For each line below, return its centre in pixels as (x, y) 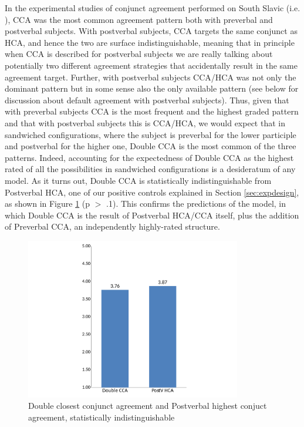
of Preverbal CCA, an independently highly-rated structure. (112, 226)
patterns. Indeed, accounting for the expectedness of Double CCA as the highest (149, 157)
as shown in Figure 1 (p (48, 204)
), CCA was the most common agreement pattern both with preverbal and (139, 19)
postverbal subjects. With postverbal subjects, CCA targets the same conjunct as (151, 31)
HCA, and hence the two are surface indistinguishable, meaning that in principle (150, 42)
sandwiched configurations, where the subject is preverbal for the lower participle (151, 134)
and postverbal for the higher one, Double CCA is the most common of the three (151, 146)
